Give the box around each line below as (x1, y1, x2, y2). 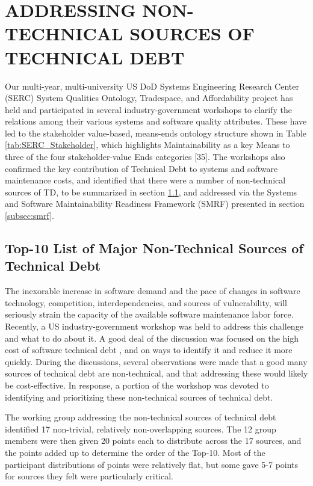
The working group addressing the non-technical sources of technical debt (5, 411, 276, 423)
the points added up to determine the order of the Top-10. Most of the (5, 446, 265, 458)
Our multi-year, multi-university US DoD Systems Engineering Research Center (5, 79, 299, 92)
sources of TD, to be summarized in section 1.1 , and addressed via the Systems (5, 185, 297, 198)
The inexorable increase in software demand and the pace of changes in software (5, 285, 300, 297)
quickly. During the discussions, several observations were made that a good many (5, 355, 308, 368)
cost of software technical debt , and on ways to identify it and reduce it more (5, 343, 293, 356)
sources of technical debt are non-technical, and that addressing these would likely (5, 367, 308, 380)
